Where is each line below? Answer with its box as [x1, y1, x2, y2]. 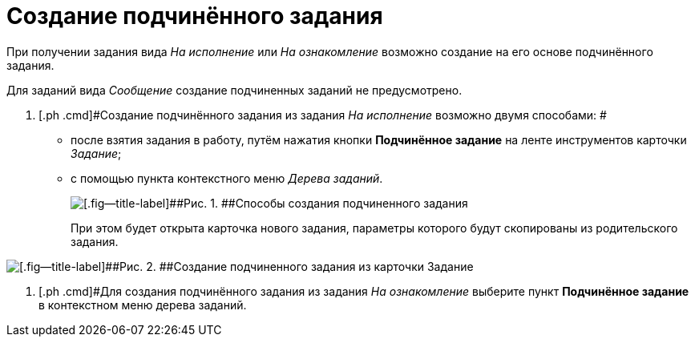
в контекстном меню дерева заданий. [38, 297, 247, 312]
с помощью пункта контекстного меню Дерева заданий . [71, 171, 383, 185]
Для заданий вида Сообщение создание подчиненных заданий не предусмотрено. [6, 83, 463, 97]
